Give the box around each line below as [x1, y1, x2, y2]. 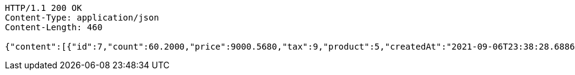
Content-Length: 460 [5, 22, 103, 32]
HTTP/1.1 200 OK [5, 3, 82, 13]
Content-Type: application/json [5, 13, 159, 22]
